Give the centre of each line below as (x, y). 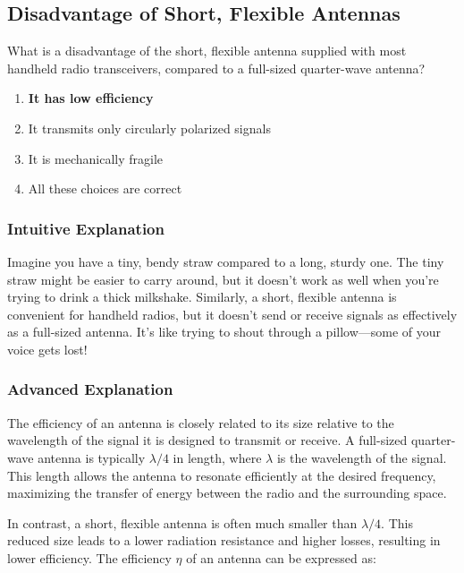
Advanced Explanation (90, 389)
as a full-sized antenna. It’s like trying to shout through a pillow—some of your (224, 332)
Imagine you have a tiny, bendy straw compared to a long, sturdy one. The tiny (226, 261)
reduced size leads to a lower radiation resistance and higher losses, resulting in (224, 540)
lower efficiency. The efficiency (89, 557)
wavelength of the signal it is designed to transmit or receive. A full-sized (207, 440)
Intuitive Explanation (86, 228)
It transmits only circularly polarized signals (149, 128)
